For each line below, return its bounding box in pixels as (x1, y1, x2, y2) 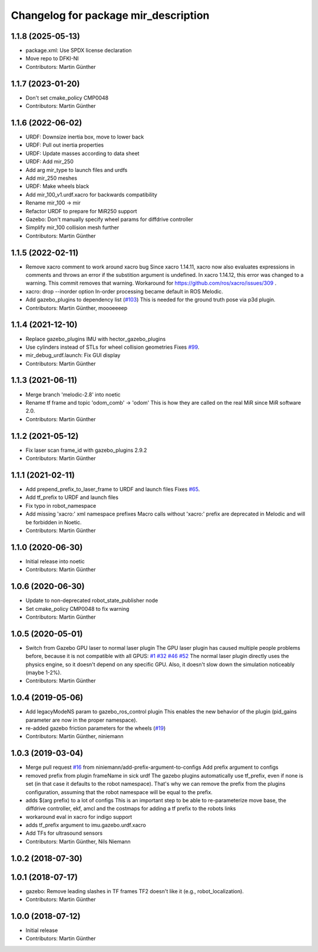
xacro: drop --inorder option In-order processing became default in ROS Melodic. (25, 287, 223, 295)
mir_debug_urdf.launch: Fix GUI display (25, 352, 121, 359)
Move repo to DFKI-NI (25, 55, 79, 62)
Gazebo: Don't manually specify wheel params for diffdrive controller (25, 216, 194, 223)
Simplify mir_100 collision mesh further (25, 224, 120, 231)
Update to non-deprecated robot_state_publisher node (25, 597, 158, 604)
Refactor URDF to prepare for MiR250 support (25, 207, 138, 214)
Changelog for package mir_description (11, 9, 210, 22)
